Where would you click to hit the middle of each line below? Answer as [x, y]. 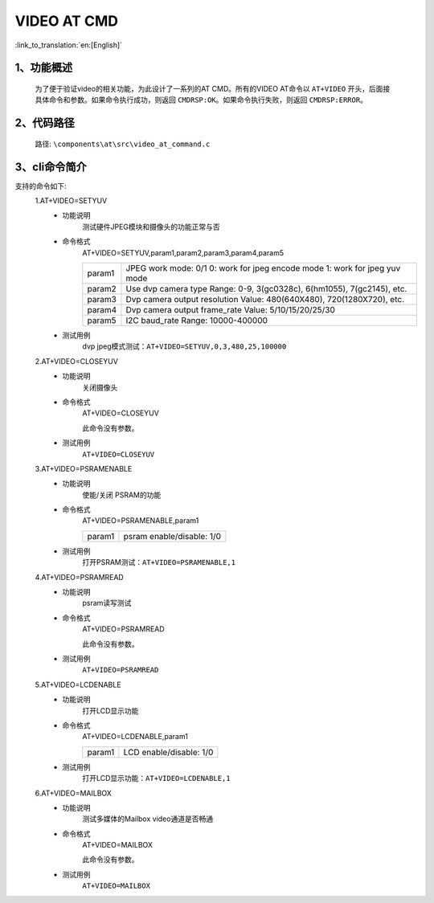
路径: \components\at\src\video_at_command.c [123, 144]
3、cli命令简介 [51, 167]
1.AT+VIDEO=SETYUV [71, 201]
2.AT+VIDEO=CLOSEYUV [76, 361]
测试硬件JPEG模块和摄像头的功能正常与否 [151, 227]
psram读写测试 [107, 603]
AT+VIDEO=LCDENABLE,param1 [135, 737]
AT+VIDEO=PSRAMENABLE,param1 [141, 521]
